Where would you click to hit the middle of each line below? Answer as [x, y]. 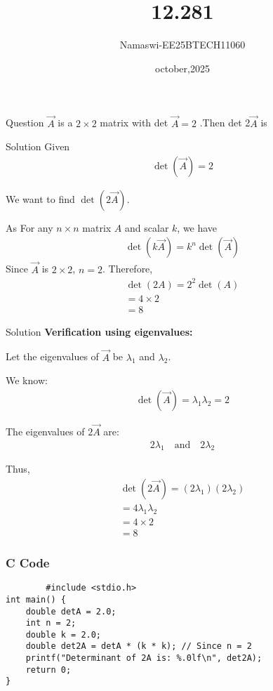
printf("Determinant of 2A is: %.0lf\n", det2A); [144, 658]
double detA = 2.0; [71, 611]
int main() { [36, 599]
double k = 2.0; [64, 634]
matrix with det [134, 123]
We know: [27, 380]
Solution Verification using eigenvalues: [99, 331]
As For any [29, 227]
